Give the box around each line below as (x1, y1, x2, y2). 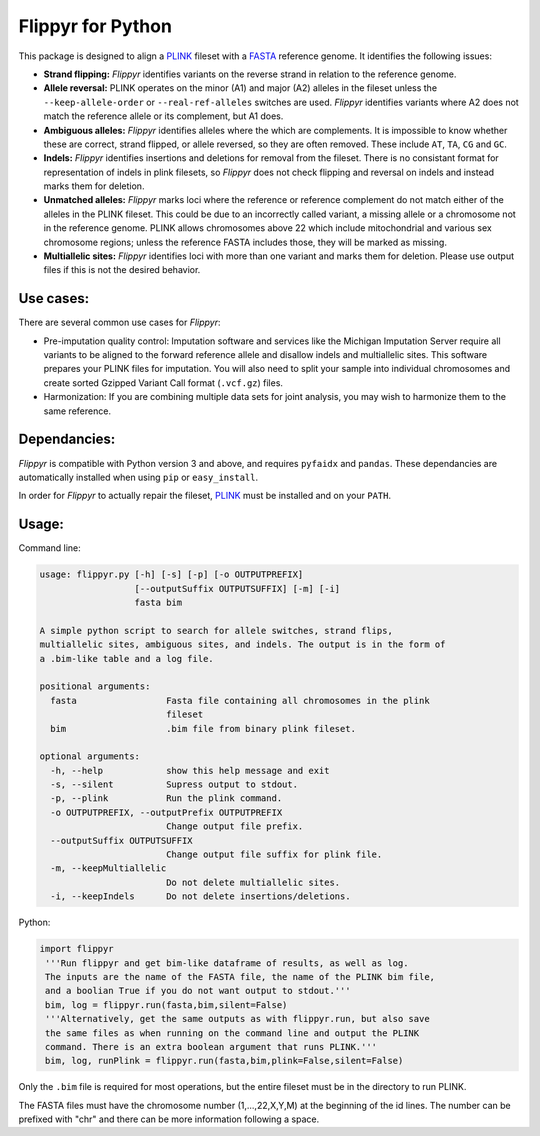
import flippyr (39, 943, 114, 955)
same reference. (43, 405, 112, 417)
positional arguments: (39, 681, 151, 692)
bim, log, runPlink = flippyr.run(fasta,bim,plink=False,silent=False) (45, 1055, 404, 1067)
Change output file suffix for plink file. (165, 849, 383, 860)
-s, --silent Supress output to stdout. (50, 779, 299, 790)
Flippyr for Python (18, 15, 172, 37)
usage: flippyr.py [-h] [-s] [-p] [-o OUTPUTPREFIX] (39, 569, 304, 580)
